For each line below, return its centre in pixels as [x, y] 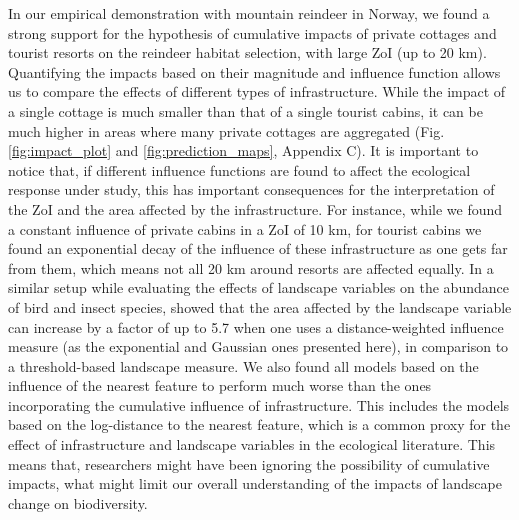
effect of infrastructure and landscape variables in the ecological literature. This [252, 444]
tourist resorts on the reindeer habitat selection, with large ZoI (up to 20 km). [247, 52]
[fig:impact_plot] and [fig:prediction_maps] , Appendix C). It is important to [243, 150]
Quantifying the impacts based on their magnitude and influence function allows [254, 71]
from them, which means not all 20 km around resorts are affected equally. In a [251, 267]
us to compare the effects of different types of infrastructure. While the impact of [257, 91]
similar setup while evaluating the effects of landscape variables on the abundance [258, 287]
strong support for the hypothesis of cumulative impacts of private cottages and [252, 32]
